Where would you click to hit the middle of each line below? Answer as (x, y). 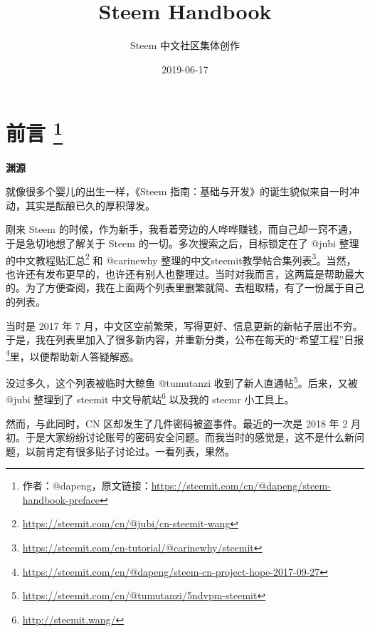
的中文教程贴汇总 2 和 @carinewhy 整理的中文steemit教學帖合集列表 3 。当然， (181, 259)
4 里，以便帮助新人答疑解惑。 (73, 355)
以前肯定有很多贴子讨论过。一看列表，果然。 (130, 451)
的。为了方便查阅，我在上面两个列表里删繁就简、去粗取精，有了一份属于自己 (185, 287)
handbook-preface (61, 499)
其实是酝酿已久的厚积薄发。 (90, 205)
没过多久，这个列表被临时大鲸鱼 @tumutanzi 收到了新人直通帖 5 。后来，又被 (182, 382)
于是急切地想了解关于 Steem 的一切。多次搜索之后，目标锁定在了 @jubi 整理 (183, 243)
